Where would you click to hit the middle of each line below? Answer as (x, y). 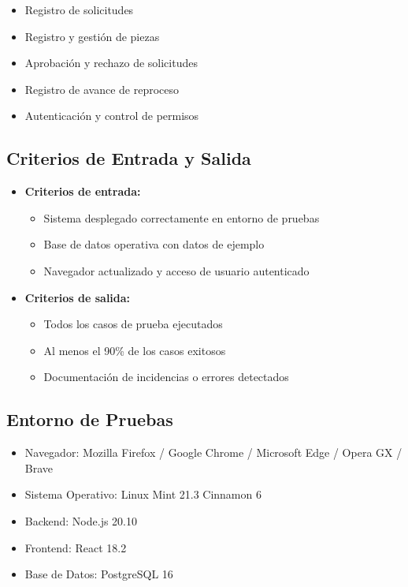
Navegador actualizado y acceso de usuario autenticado (176, 270)
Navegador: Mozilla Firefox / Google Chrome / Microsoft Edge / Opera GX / (213, 452)
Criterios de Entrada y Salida (129, 158)
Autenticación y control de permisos (112, 116)
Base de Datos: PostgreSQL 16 (99, 574)
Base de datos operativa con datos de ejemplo (154, 244)
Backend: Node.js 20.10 (81, 520)
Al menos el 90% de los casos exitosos (135, 350)
